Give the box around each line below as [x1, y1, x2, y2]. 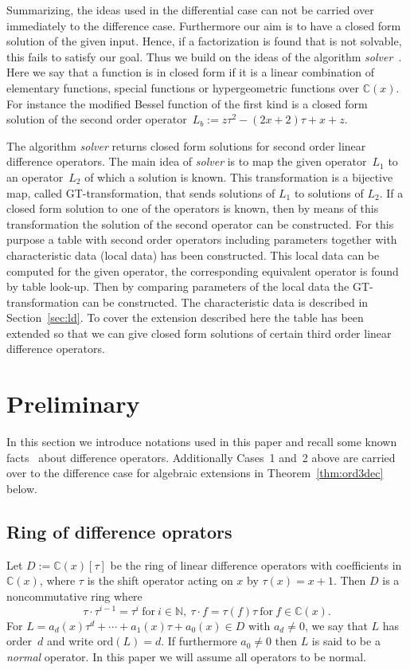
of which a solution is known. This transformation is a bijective [84, 168, 393, 185]
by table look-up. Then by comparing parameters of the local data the [6, 278, 349, 295]
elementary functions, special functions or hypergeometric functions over [6, 79, 360, 96]
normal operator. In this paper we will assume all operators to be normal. [6, 648, 366, 664]
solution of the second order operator [6, 111, 187, 127]
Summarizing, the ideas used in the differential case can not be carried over [6, 2, 374, 18]
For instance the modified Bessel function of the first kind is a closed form [6, 95, 368, 112]
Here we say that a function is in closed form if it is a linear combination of [6, 64, 375, 80]
